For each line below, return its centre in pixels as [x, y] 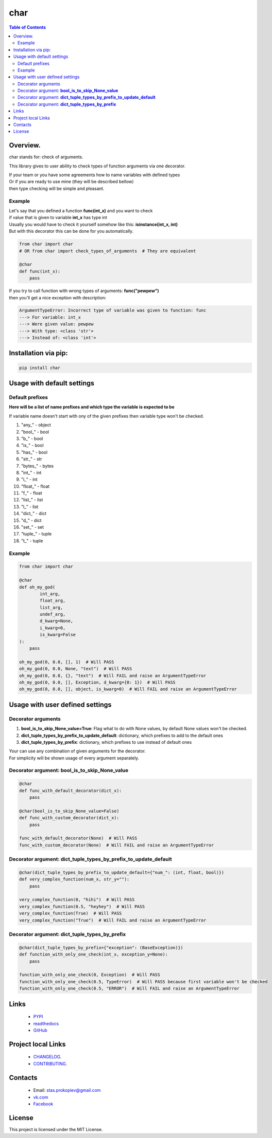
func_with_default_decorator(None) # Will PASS [78, 838]
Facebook [43, 1104]
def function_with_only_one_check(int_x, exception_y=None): [93, 954]
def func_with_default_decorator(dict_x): [70, 790]
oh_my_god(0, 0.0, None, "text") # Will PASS [76, 669]
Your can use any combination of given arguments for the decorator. [77, 751]
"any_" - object [36, 425]
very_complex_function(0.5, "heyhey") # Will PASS [82, 906]
